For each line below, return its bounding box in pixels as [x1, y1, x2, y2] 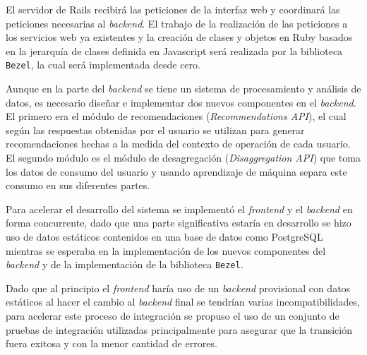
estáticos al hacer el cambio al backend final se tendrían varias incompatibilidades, [6, 294, 360, 309]
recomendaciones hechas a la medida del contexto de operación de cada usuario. [6, 136, 351, 151]
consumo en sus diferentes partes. [6, 178, 150, 193]
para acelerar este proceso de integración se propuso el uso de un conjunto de [6, 308, 339, 323]
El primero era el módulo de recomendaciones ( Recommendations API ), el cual [6, 109, 347, 124]
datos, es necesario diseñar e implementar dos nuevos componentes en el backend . [6, 95, 356, 109]
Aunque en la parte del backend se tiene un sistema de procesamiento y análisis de [6, 81, 361, 96]
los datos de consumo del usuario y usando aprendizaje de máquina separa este [6, 164, 347, 179]
